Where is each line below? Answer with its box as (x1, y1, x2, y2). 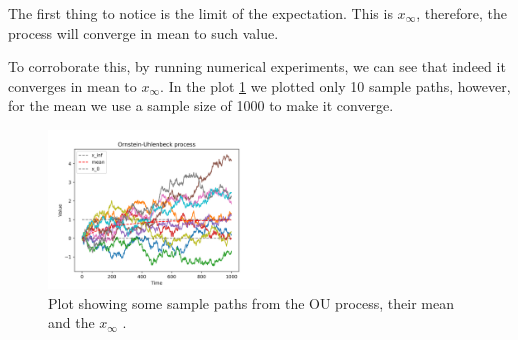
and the (48, 312, 95, 333)
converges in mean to (8, 75, 137, 96)
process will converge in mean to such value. (8, 22, 279, 43)
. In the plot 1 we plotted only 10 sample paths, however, (160, 75, 511, 96)
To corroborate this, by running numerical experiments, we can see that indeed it (8, 56, 506, 77)
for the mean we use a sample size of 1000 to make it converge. (8, 95, 394, 116)
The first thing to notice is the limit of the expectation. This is (8, 3, 393, 23)
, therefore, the (416, 3, 507, 23)
